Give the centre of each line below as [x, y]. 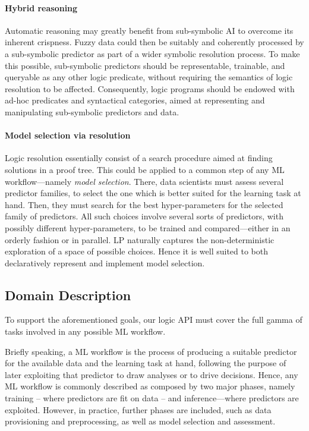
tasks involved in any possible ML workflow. [85, 331]
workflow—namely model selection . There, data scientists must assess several [144, 181]
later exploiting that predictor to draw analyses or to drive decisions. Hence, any [152, 374]
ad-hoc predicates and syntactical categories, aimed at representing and [135, 100]
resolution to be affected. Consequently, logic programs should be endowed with [150, 88]
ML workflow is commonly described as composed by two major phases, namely [150, 386]
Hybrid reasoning [41, 7]
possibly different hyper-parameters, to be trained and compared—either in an [148, 227]
